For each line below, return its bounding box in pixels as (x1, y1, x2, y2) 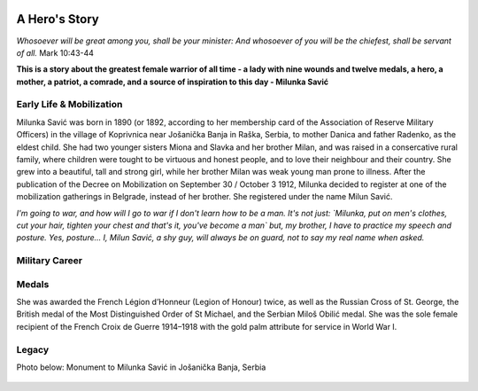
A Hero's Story (16, 12, 99, 27)
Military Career (16, 254, 83, 267)
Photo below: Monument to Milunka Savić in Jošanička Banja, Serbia (16, 362, 266, 372)
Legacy (16, 343, 50, 356)
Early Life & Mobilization (16, 98, 123, 111)
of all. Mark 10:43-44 (16, 47, 95, 58)
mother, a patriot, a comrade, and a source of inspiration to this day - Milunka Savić (16, 76, 329, 87)
